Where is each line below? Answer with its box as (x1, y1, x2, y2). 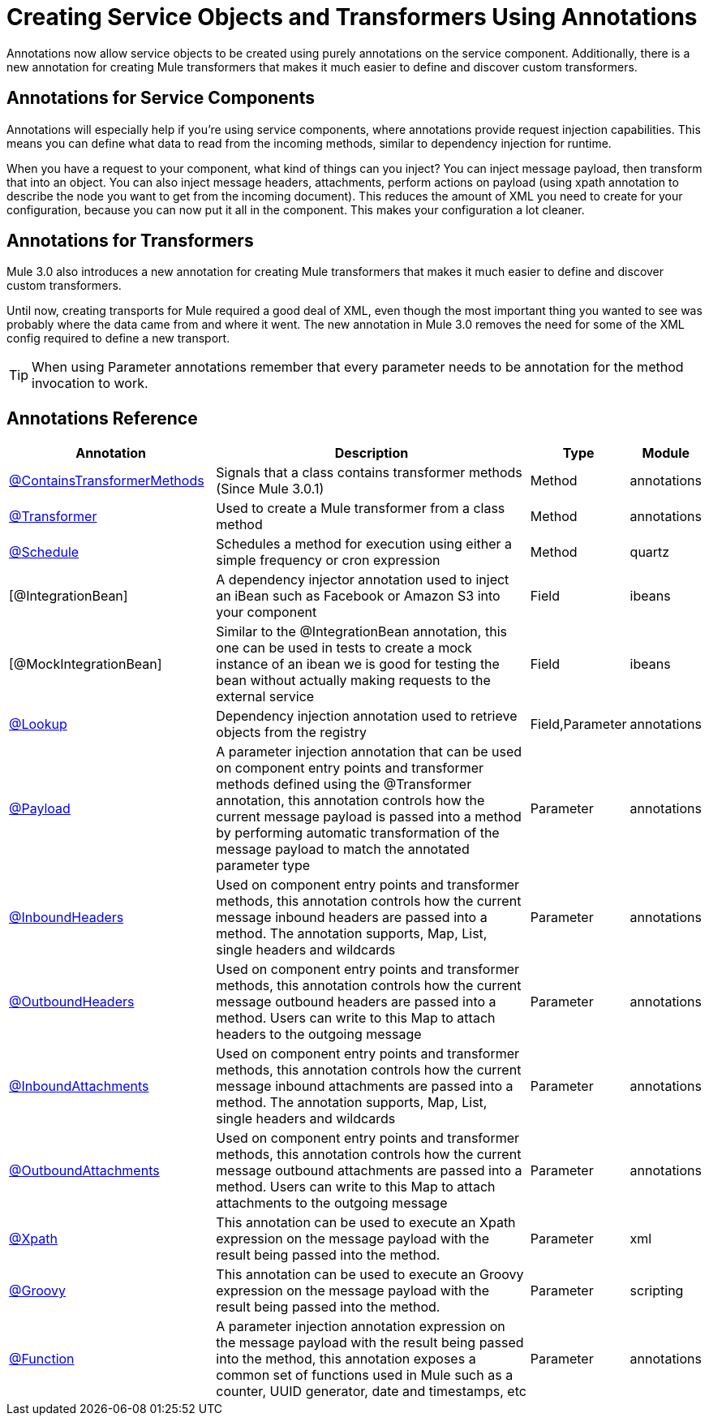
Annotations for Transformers (6, 231, 254, 252)
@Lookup (9, 716, 67, 733)
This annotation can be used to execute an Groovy (216, 1266, 524, 1283)
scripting (630, 1282, 684, 1299)
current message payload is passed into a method (216, 808, 522, 825)
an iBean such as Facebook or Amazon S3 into (216, 588, 501, 605)
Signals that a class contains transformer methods (216, 464, 522, 481)
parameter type (216, 857, 311, 874)
